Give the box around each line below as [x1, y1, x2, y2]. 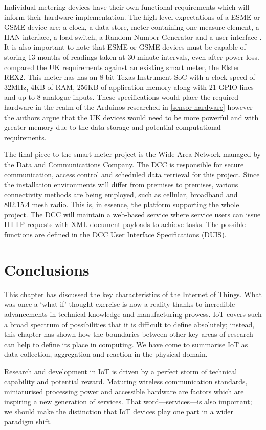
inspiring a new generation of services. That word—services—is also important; [4, 396, 252, 406]
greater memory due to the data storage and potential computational [4, 122, 221, 132]
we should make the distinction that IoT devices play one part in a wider [4, 406, 233, 417]
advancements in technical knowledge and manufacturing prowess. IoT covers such [4, 308, 262, 319]
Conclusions [4, 259, 90, 280]
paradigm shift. [4, 416, 52, 426]
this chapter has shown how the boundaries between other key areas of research [4, 329, 253, 340]
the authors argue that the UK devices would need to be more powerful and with [4, 111, 259, 122]
